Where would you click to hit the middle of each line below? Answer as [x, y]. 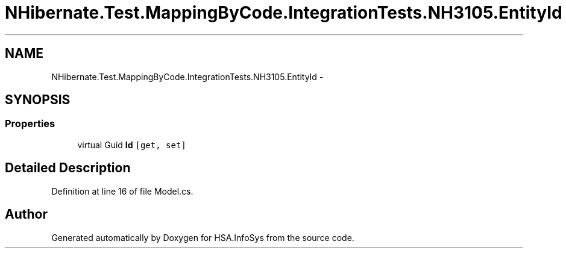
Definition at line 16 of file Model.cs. [122, 191]
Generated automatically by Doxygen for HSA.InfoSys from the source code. [203, 237]
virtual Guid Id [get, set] [132, 145]
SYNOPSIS [38, 100]
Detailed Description [68, 168]
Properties [30, 124]
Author [26, 214]
